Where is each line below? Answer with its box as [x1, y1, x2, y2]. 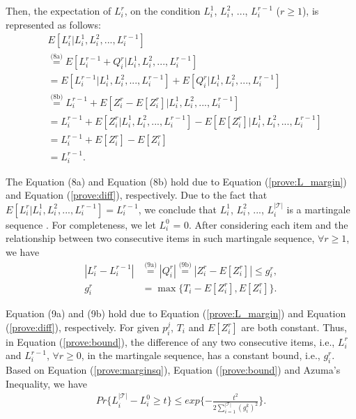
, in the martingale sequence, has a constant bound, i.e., [81, 348, 320, 363]
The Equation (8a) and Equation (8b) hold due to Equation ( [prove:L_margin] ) [6, 174, 347, 188]
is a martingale [286, 201, 350, 216]
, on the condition [124, 3, 201, 17]
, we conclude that [138, 201, 217, 216]
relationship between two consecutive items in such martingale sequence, [6, 231, 315, 245]
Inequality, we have [6, 376, 88, 390]
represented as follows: [6, 17, 101, 31]
